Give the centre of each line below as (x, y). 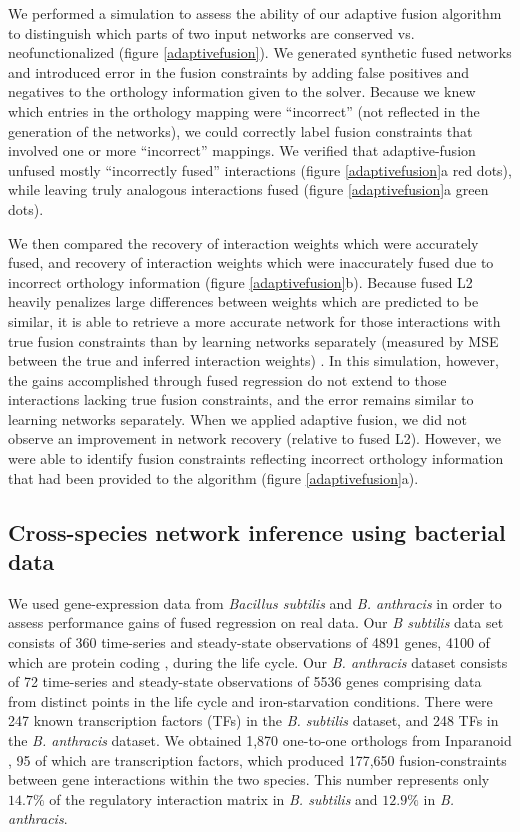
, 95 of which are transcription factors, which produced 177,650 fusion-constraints (257, 759)
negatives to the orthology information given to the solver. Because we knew (242, 91)
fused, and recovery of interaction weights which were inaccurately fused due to (251, 262)
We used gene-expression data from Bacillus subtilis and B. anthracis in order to (255, 602)
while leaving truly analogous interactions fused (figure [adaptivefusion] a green (248, 189)
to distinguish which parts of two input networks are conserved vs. (211, 32)
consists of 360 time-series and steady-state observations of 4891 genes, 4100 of (249, 642)
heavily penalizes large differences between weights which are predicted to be (243, 301)
